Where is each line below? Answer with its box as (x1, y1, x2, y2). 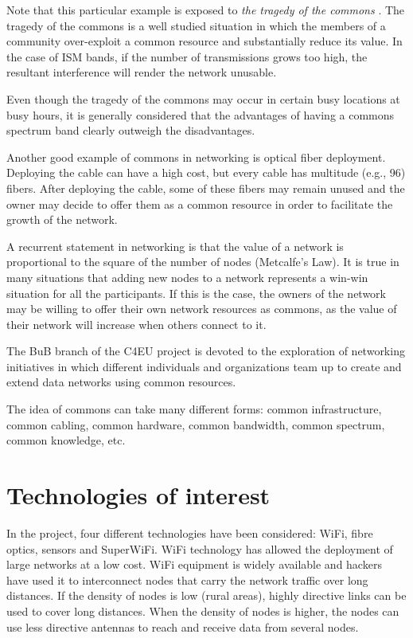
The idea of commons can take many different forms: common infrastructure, (6, 401, 382, 417)
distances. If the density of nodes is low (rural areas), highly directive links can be (6, 587, 407, 604)
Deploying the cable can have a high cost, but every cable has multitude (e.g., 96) (6, 164, 406, 181)
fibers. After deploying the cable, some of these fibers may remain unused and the (6, 179, 405, 196)
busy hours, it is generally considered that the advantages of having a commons (6, 106, 395, 123)
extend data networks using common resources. (6, 374, 236, 390)
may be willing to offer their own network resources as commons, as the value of (6, 300, 397, 317)
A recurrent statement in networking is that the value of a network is (6, 237, 344, 254)
